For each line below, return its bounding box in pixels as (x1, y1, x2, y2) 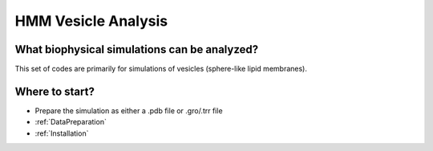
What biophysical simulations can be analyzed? (14, 43, 259, 56)
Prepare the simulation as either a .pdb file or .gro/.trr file (34, 105, 224, 116)
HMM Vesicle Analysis (14, 12, 168, 30)
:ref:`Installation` (34, 129, 89, 138)
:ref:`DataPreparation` (34, 117, 107, 127)
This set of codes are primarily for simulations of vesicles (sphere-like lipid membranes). (14, 64, 308, 74)
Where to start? (14, 84, 95, 98)
